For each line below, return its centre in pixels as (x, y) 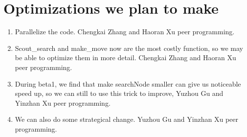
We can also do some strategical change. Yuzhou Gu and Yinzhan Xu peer (126, 119)
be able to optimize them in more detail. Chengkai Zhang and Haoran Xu (125, 57)
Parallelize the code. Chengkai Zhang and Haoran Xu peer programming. (125, 32)
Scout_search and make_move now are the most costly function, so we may (129, 48)
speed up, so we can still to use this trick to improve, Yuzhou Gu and (119, 93)
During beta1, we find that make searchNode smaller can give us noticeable (128, 83)
